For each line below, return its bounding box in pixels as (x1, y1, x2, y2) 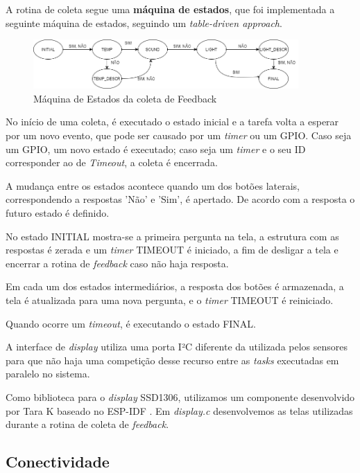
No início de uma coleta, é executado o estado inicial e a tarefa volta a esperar (6, 114, 339, 129)
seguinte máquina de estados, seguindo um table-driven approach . (6, 15, 282, 30)
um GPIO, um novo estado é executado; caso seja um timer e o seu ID (6, 141, 306, 156)
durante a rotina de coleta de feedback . (6, 417, 169, 431)
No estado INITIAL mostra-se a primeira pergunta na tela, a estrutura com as (6, 229, 339, 243)
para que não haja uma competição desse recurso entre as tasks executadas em (6, 352, 339, 367)
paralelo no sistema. (6, 366, 90, 381)
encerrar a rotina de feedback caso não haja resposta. (6, 256, 229, 270)
